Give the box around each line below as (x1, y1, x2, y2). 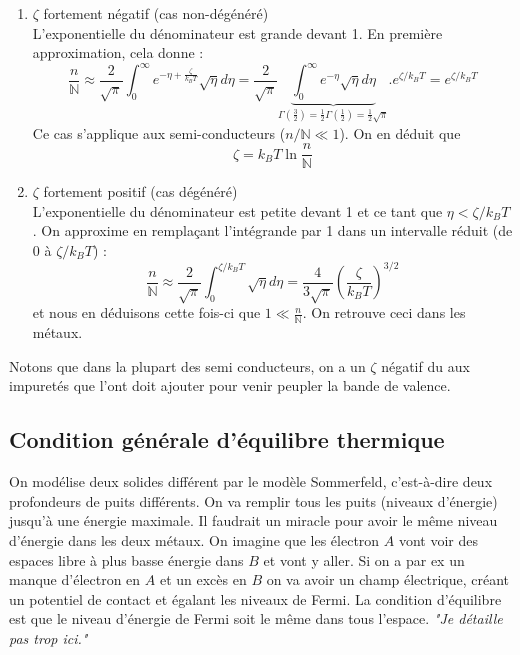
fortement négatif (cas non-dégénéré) (43, 3, 269, 23)
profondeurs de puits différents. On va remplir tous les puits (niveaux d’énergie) (9, 490, 498, 511)
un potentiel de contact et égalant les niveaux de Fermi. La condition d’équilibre (9, 588, 502, 609)
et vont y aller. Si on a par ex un (263, 549, 465, 570)
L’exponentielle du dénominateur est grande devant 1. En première (32, 22, 443, 43)
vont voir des (398, 530, 479, 551)
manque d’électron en (9, 569, 141, 590)
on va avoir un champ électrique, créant (266, 569, 510, 590)
